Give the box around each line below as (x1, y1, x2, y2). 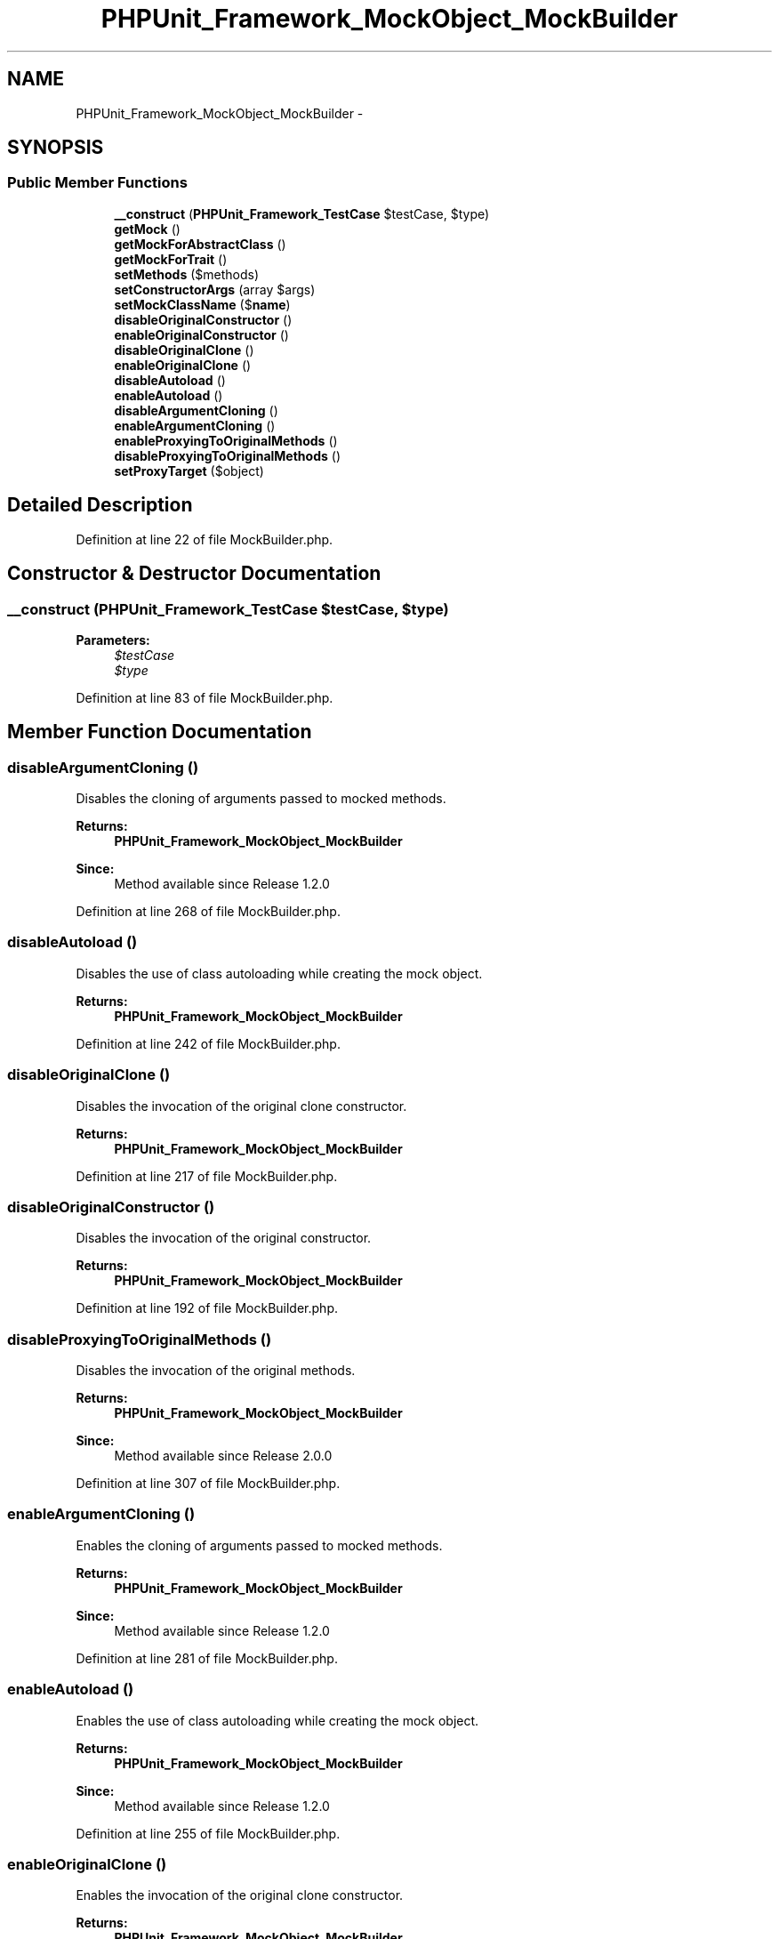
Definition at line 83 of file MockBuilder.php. (76, 689, 333, 705)
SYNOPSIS (7, 136, 104, 159)
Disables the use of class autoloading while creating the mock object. (76, 965, 483, 981)
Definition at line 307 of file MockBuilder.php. (76, 1476, 341, 1492)
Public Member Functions (7, 173, 188, 192)
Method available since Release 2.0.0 (114, 1448, 333, 1464)
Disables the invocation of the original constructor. (76, 1230, 372, 1246)
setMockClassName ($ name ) (114, 296, 291, 312)
